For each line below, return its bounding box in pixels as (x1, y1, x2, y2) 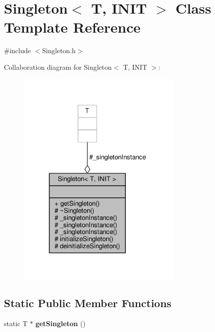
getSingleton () (35, 318, 86, 328)
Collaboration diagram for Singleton (4, 61, 112, 72)
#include (4, 45, 31, 56)
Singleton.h (42, 45, 76, 56)
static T (4, 318, 28, 328)
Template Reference (4, 17, 141, 37)
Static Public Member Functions (4, 295, 172, 310)
